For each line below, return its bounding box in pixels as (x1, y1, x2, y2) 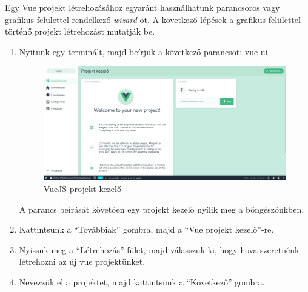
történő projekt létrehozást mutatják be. (5, 25, 155, 38)
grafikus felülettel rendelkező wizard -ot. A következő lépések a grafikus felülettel (5, 13, 301, 25)
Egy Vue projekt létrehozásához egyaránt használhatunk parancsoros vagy (5, 1, 280, 13)
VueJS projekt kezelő (43, 182, 121, 194)
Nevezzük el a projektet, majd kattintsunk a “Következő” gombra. (19, 275, 265, 288)
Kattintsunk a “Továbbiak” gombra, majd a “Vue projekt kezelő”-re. (19, 223, 274, 236)
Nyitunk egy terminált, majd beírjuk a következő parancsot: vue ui (19, 45, 268, 58)
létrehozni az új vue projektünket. (19, 255, 146, 268)
